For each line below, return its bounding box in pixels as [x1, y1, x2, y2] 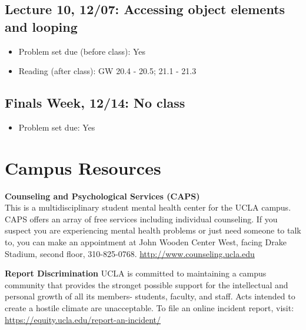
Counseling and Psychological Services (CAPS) [5, 189, 200, 202]
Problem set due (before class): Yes [18, 45, 146, 57]
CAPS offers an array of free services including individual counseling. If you [5, 212, 278, 225]
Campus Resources [5, 155, 161, 179]
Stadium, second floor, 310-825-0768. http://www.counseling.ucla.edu [5, 247, 255, 259]
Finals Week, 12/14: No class [5, 94, 185, 112]
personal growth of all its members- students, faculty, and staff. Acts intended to [5, 290, 295, 302]
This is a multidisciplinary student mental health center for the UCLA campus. [5, 201, 291, 214]
